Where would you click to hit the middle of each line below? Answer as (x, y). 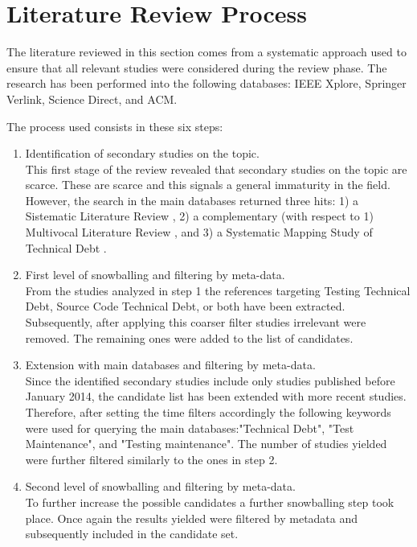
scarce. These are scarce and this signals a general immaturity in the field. (208, 185)
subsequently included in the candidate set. (132, 534)
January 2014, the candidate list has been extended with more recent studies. (216, 396)
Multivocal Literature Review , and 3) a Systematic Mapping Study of (199, 232)
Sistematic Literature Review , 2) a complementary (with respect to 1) (199, 216)
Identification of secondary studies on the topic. (142, 153)
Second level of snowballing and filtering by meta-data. (160, 486)
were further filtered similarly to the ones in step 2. (151, 459)
